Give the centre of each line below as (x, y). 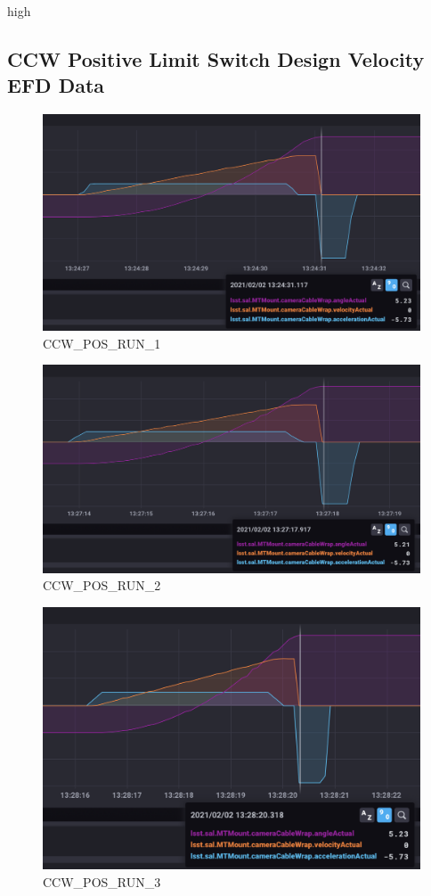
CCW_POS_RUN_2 (102, 585)
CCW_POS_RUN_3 (102, 881)
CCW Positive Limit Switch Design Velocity (216, 58)
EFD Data (56, 85)
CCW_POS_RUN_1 (102, 343)
